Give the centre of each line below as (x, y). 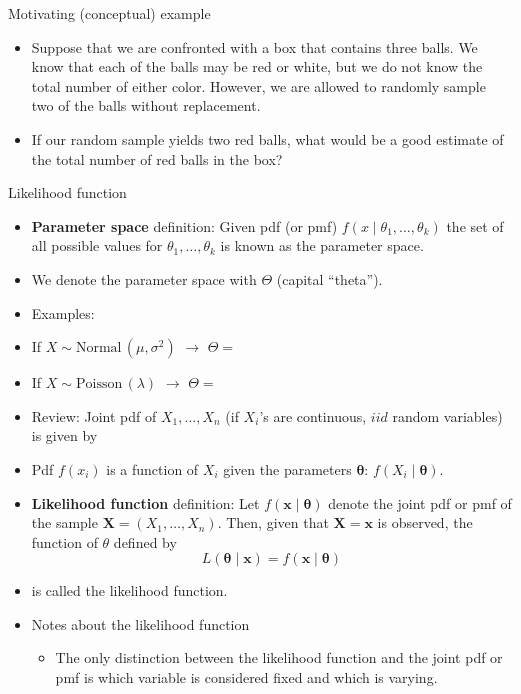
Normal (98, 348)
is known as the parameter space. (322, 245)
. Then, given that (273, 522)
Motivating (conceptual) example (109, 13)
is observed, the (425, 522)
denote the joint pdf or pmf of (420, 502)
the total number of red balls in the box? (157, 158)
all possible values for (97, 245)
